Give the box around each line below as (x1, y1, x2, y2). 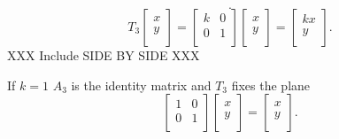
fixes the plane (231, 75, 311, 94)
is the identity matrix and (71, 75, 212, 94)
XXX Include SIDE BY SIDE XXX (7, 46, 200, 64)
